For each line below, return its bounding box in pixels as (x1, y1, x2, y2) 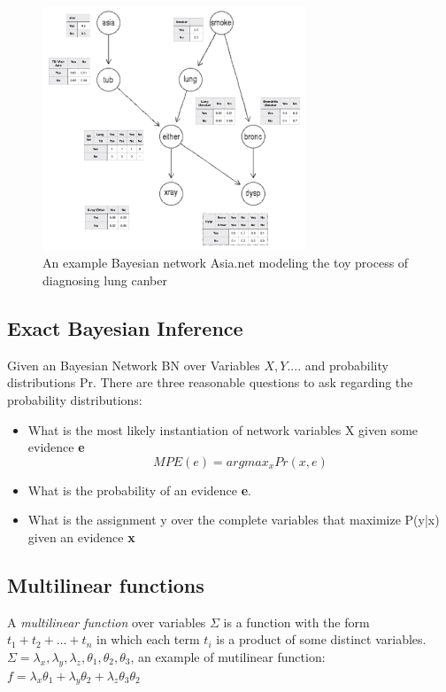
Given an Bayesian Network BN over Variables (7, 355, 260, 374)
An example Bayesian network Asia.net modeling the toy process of (42, 253, 409, 272)
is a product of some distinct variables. (216, 630, 427, 649)
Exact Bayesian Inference (7, 314, 243, 341)
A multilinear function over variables (7, 612, 206, 631)
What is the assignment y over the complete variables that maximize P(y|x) (27, 510, 440, 529)
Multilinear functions (7, 571, 204, 598)
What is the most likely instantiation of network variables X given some (27, 420, 419, 439)
